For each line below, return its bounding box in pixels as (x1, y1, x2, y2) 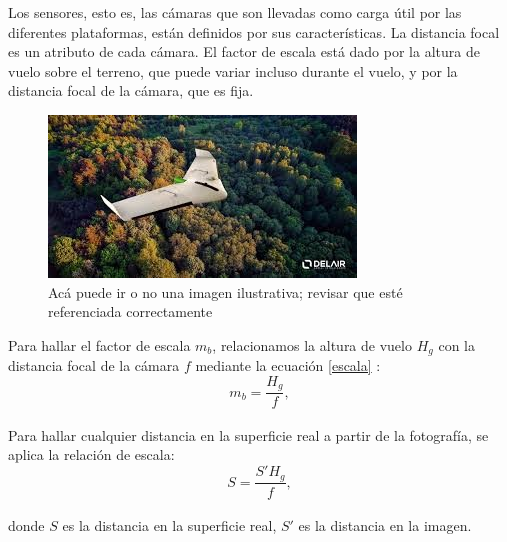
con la (438, 334, 475, 355)
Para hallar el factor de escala (8, 334, 191, 355)
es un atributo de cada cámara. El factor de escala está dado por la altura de (8, 41, 480, 62)
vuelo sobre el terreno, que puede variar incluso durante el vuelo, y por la (8, 60, 458, 81)
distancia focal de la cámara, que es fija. (8, 80, 254, 101)
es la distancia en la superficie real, (62, 515, 277, 536)
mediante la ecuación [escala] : (195, 355, 381, 376)
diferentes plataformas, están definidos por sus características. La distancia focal (8, 21, 500, 42)
